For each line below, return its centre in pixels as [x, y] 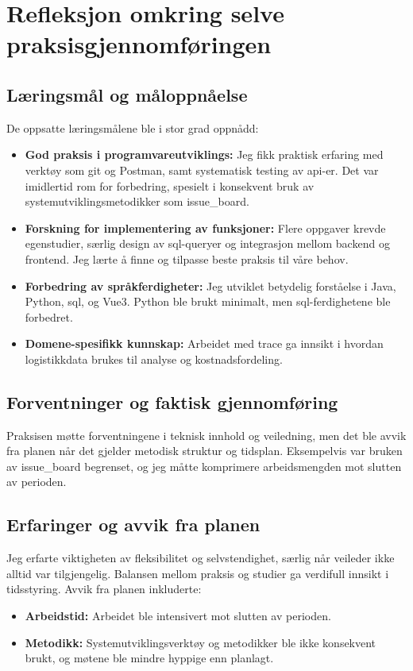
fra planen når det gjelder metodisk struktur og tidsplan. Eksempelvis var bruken [205, 451]
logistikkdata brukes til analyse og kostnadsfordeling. [154, 359]
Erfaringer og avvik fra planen [133, 524]
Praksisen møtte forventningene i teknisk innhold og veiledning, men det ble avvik [206, 435]
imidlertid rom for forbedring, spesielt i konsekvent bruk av [170, 185]
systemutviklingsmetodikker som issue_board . [137, 201]
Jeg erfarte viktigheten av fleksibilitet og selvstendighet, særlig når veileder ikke [201, 558]
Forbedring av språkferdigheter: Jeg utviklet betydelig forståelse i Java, [210, 285]
